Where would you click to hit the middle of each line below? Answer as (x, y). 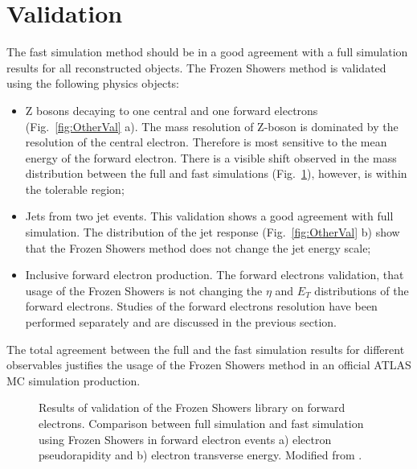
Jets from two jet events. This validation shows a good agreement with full (209, 216)
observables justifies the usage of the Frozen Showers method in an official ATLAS (209, 365)
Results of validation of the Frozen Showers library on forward (192, 407)
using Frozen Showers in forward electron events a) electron (185, 439)
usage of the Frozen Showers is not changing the (144, 290)
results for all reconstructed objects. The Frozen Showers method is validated (196, 67)
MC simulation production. (74, 380)
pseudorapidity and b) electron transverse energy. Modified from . (200, 455)
